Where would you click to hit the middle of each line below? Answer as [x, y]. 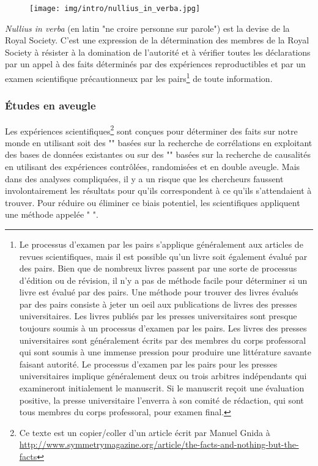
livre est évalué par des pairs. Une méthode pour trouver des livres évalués [159, 292]
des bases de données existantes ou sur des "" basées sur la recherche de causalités [158, 154]
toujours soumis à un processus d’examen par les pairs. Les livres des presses [163, 328]
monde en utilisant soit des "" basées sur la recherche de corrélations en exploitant [159, 142]
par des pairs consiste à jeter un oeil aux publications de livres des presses [158, 304]
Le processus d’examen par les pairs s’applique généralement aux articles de [161, 244]
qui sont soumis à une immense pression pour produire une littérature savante [165, 352]
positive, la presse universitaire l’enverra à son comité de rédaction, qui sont [161, 400]
